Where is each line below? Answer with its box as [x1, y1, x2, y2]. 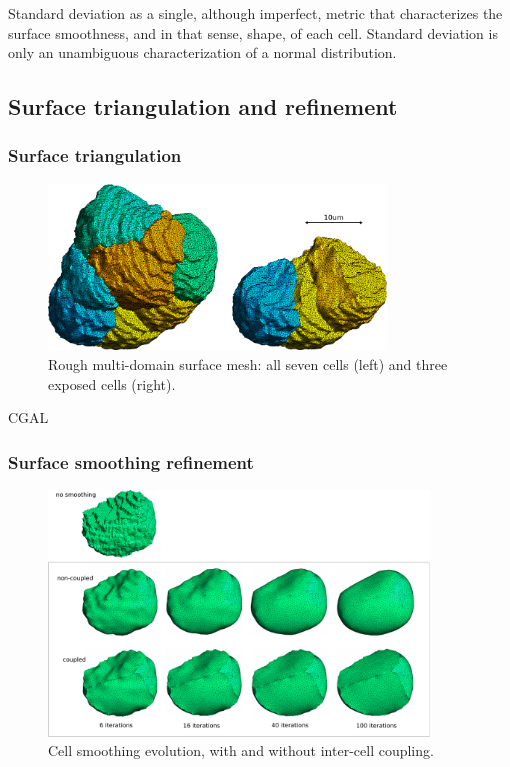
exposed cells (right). [48, 373, 176, 394]
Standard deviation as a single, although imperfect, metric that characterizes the [8, 3, 503, 23]
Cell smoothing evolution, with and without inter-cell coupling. [48, 740, 434, 761]
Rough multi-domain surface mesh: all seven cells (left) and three [48, 354, 448, 375]
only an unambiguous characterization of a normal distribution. [8, 42, 397, 63]
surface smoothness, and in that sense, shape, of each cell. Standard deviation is [8, 22, 498, 43]
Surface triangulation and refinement [8, 91, 398, 122]
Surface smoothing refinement [8, 449, 254, 474]
